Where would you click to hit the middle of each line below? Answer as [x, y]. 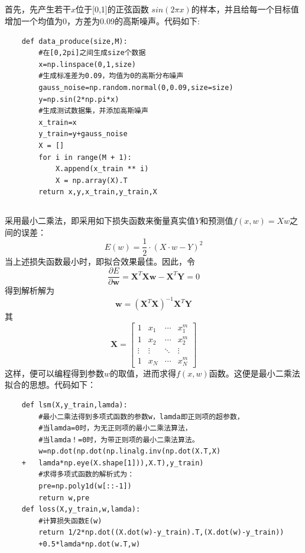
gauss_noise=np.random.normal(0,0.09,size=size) [136, 87]
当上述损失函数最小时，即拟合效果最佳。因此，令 [100, 261]
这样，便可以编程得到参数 [54, 373]
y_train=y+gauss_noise [83, 134]
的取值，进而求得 [143, 373]
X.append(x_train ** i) [102, 169]
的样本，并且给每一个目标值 [245, 9]
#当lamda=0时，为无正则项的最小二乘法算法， [115, 428]
